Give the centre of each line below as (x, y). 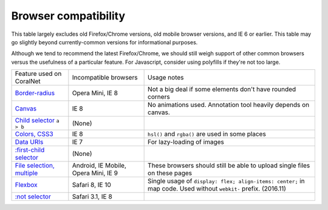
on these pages (170, 173)
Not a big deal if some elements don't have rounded (222, 89)
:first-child (30, 150)
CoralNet (28, 81)
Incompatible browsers (105, 78)
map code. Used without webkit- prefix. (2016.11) (217, 189)
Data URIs (29, 142)
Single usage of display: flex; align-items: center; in (226, 181)
